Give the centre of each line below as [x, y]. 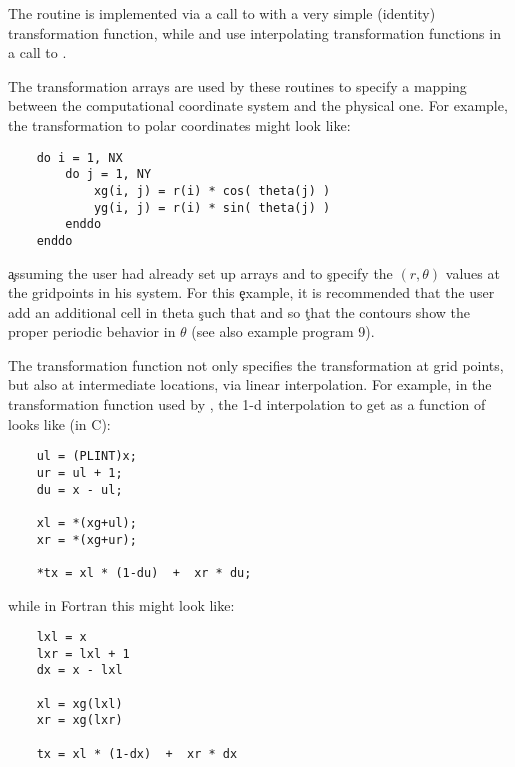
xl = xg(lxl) [79, 703]
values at [472, 272]
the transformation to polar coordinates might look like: [179, 124]
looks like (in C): [59, 423]
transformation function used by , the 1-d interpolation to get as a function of [247, 404]
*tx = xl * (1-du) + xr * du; [144, 572]
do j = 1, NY [108, 174]
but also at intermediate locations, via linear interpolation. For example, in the [250, 384]
